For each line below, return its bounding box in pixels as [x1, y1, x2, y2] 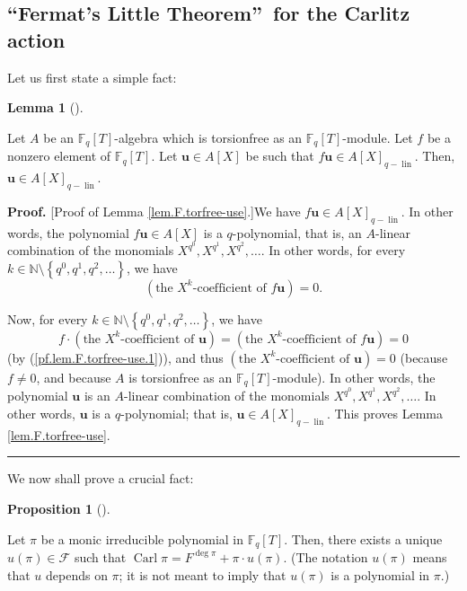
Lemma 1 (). [7, 98, 84, 117]
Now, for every [7, 309, 88, 328]
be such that [245, 146, 314, 165]
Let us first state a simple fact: [7, 67, 177, 86]
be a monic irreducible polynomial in [40, 529, 243, 548]
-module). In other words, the [272, 367, 436, 386]
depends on [46, 565, 108, 584]
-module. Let [342, 128, 413, 146]
